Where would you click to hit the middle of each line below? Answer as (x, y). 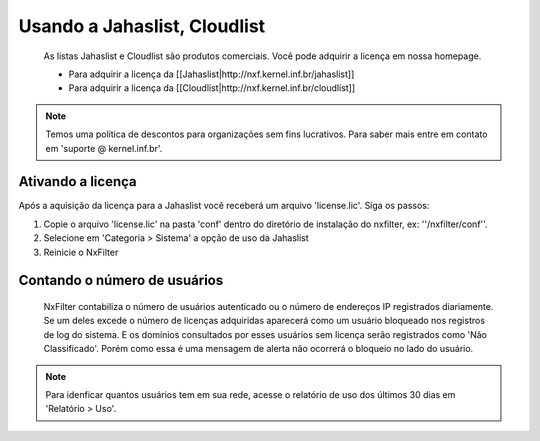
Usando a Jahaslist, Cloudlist (142, 26)
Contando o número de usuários (121, 280)
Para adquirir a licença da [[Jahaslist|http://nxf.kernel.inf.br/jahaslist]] (211, 74)
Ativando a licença (77, 181)
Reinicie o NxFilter (81, 252)
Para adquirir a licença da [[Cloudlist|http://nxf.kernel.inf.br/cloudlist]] (212, 88)
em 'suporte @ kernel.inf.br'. (104, 148)
